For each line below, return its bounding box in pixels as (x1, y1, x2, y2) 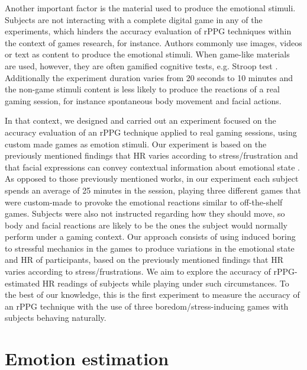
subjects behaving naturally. (5, 311, 106, 324)
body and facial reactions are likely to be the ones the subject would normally (5, 218, 287, 231)
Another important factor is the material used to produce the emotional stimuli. (5, 2, 296, 14)
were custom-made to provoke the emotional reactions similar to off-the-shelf (5, 195, 283, 208)
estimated (5, 276, 40, 289)
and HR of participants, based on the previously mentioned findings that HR (5, 253, 283, 266)
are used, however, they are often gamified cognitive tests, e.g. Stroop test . (5, 59, 278, 72)
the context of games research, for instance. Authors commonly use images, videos (5, 36, 302, 49)
